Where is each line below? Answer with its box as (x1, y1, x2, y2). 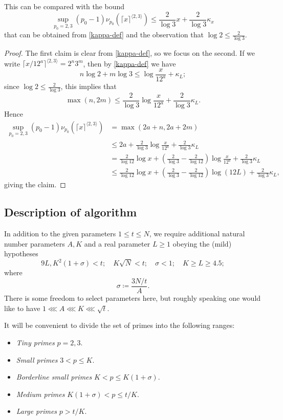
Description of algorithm (4, 204, 137, 220)
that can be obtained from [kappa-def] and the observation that (4, 29, 204, 40)
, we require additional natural (149, 228, 245, 239)
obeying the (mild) (172, 238, 232, 249)
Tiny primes (16, 337, 55, 347)
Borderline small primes (16, 371, 92, 382)
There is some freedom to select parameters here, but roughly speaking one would (4, 293, 261, 303)
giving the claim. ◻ (4, 179, 66, 190)
